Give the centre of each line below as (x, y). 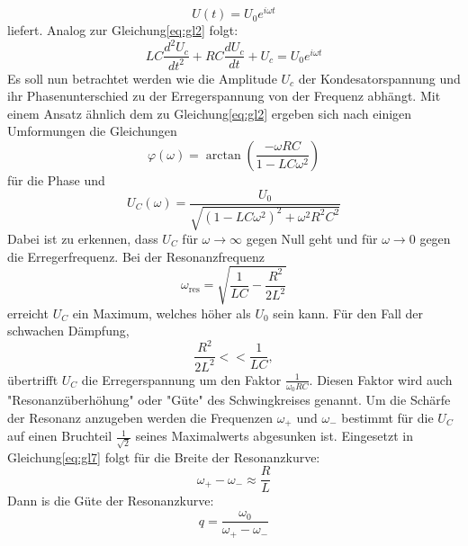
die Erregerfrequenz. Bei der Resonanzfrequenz (136, 256)
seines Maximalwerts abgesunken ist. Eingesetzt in (274, 436)
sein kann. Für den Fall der (348, 313)
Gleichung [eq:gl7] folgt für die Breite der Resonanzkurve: (164, 456)
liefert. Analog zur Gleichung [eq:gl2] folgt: (123, 30)
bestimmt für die (387, 417)
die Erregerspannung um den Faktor (181, 379)
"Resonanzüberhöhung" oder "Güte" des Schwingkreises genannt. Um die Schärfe (229, 400)
